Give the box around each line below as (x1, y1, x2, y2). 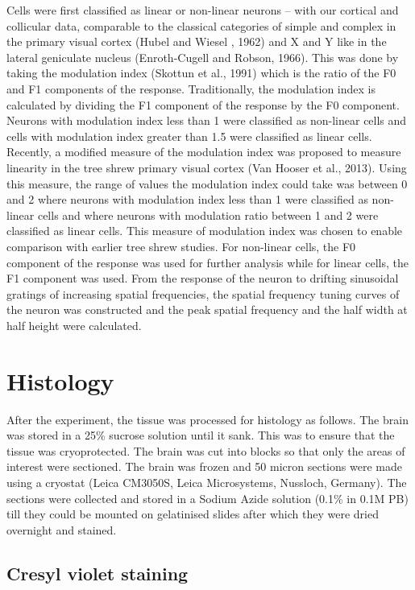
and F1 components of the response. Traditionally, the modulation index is (6, 80, 376, 97)
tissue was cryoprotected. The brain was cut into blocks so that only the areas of (6, 442, 405, 459)
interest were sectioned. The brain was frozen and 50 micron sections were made (6, 458, 402, 475)
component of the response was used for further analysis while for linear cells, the (6, 254, 409, 270)
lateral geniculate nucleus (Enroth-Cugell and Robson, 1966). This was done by (6, 48, 399, 65)
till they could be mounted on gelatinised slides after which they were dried (6, 505, 379, 522)
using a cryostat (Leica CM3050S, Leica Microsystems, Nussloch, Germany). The (6, 473, 407, 490)
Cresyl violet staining (6, 560, 189, 585)
